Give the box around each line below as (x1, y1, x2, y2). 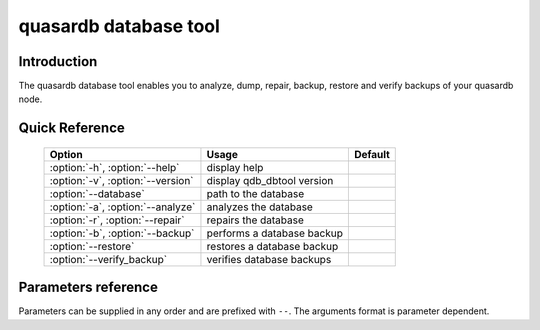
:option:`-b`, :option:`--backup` (49, 226, 195, 240)
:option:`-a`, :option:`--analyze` (49, 200, 196, 214)
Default (353, 147, 390, 161)
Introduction (18, 53, 98, 70)
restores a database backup (206, 239, 339, 253)
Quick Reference (18, 120, 125, 137)
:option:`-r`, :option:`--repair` (49, 213, 185, 227)
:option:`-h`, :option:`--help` (49, 160, 180, 174)
